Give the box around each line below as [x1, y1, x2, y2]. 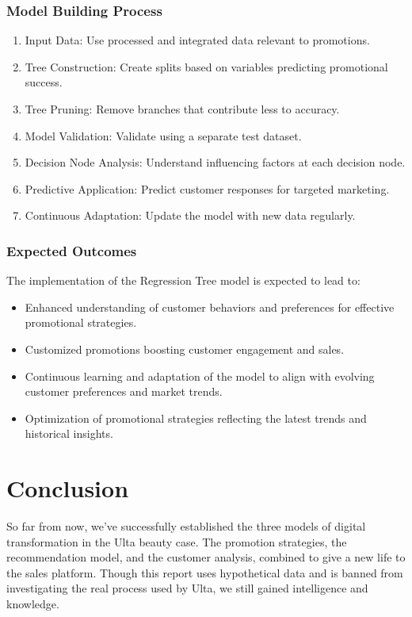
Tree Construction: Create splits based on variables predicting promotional [25, 58, 388, 75]
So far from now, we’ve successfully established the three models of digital [6, 518, 366, 535]
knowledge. [6, 596, 59, 612]
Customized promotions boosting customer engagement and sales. [25, 340, 345, 357]
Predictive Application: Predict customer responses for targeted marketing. [25, 180, 390, 197]
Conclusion [6, 472, 129, 504]
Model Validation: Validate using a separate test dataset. [25, 127, 302, 144]
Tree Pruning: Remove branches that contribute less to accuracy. [25, 101, 340, 117]
